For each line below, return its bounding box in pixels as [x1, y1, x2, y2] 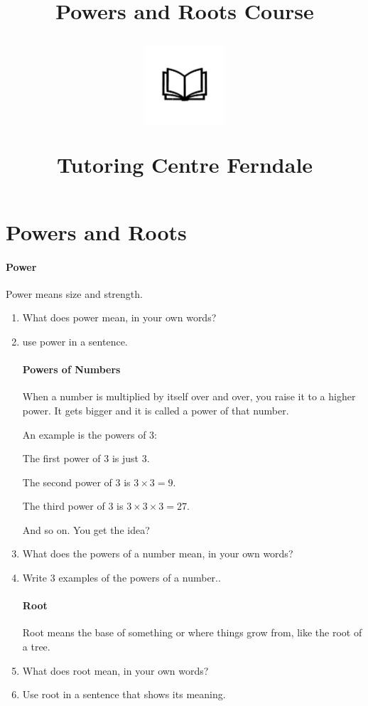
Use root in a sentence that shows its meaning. [22, 687, 226, 702]
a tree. [22, 639, 50, 654]
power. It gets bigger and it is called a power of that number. [22, 402, 289, 417]
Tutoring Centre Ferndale [56, 149, 313, 178]
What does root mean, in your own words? [22, 663, 209, 678]
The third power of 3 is [22, 498, 124, 513]
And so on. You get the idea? [22, 522, 150, 537]
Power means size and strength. [6, 286, 143, 301]
